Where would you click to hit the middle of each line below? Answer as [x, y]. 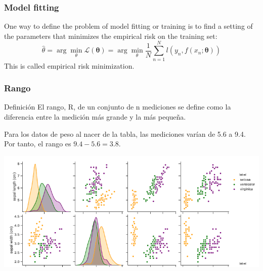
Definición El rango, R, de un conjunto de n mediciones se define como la [118, 107]
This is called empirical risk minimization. [69, 65]
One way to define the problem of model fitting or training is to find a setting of [128, 26]
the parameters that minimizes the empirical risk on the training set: [111, 36]
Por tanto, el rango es [38, 144]
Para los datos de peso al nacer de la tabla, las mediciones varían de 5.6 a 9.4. [125, 133]
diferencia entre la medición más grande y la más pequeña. [95, 116]
